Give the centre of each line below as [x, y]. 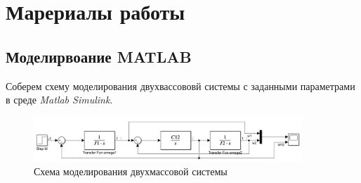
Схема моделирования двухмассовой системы [131, 171]
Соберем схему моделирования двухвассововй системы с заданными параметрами [180, 86]
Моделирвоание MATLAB [99, 56]
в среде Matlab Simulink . [59, 100]
